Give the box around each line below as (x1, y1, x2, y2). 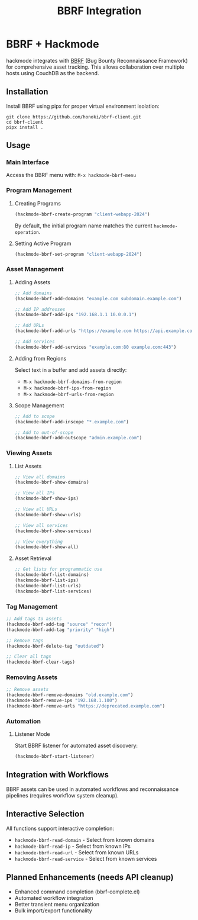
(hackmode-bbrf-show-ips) (14, 496, 79, 501)
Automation (6, 717, 41, 725)
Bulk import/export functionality (14, 907, 93, 914)
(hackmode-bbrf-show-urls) (14, 512, 82, 517)
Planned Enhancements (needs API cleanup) (6, 872, 174, 883)
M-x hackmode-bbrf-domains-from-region (23, 379, 122, 385)
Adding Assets (14, 278, 51, 285)
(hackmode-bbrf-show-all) (14, 544, 79, 550)
